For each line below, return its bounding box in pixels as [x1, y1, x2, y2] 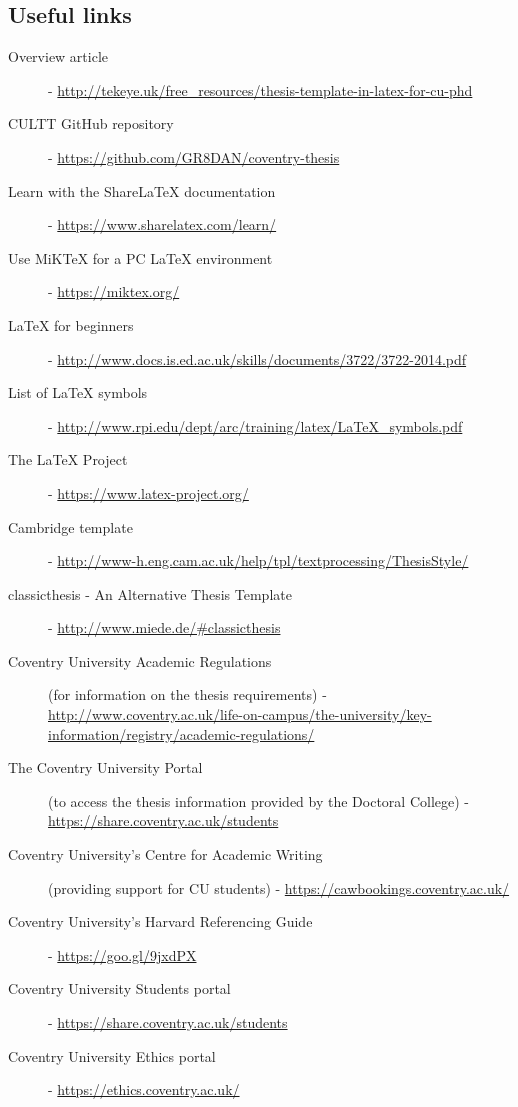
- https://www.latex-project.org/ [48, 482, 249, 503]
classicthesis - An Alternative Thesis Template [8, 583, 292, 604]
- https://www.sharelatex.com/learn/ [48, 214, 277, 235]
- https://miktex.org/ [48, 281, 180, 302]
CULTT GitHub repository [8, 113, 174, 134]
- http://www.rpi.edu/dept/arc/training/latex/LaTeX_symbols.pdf [48, 415, 463, 436]
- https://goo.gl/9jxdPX [48, 944, 197, 965]
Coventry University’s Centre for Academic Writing [8, 844, 323, 865]
